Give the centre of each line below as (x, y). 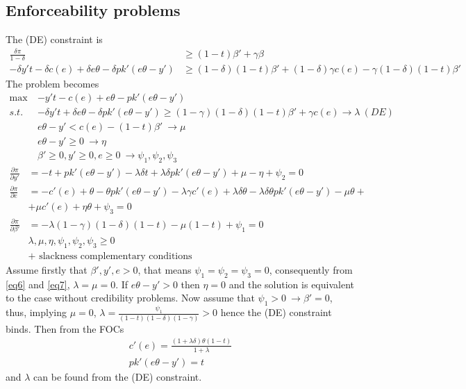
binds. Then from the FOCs (65, 328)
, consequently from (311, 270)
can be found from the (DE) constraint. (118, 376)
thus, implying (36, 312)
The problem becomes (52, 84)
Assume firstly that (47, 270)
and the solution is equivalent (291, 284)
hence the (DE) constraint (276, 312)
